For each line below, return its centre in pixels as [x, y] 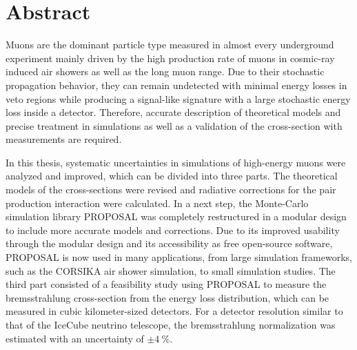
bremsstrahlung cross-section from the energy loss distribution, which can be [167, 297]
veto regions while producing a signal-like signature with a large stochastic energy [178, 98]
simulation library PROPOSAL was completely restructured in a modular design [176, 216]
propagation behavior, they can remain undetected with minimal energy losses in [176, 85]
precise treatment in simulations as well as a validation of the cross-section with [174, 125]
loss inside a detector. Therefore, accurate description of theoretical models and [173, 112]
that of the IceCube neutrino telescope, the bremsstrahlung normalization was [171, 324]
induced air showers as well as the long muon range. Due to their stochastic [165, 71]
